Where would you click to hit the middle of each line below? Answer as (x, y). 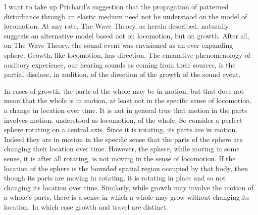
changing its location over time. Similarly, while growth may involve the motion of (129, 187)
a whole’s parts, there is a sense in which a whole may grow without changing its (127, 197)
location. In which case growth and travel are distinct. (86, 206)
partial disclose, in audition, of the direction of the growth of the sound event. (122, 74)
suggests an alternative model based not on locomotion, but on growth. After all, (127, 35)
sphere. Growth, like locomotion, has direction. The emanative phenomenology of (127, 54)
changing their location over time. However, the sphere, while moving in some (122, 149)
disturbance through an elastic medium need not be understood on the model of (126, 16)
